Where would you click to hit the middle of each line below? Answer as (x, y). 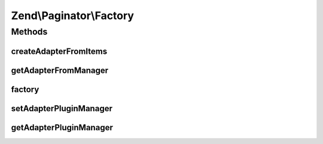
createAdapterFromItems (59, 51)
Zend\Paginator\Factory (73, 16)
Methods (29, 32)
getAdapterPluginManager (62, 128)
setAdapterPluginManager (62, 108)
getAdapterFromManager (60, 70)
